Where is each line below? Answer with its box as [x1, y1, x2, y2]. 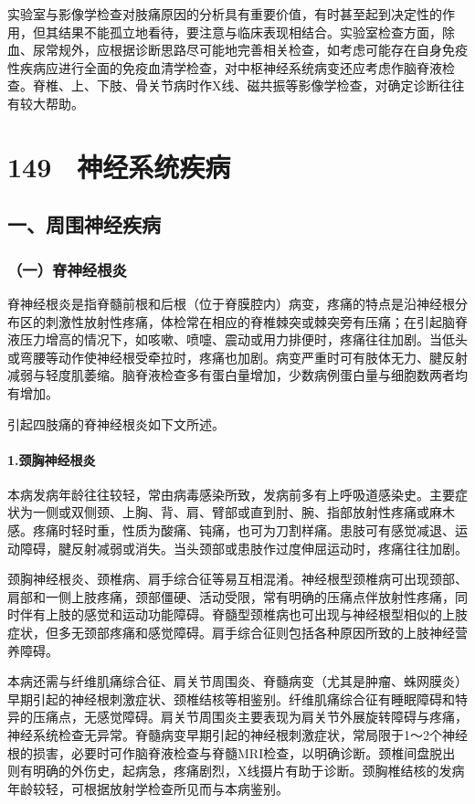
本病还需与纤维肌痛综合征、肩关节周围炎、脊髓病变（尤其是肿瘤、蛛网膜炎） [7, 672, 468, 691]
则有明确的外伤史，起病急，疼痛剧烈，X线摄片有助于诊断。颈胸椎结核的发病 [7, 761, 465, 780]
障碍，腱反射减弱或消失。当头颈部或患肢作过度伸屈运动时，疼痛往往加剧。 [19, 538, 468, 557]
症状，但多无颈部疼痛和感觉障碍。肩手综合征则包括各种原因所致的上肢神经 [7, 623, 455, 642]
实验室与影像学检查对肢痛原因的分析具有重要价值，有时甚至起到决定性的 [7, 5, 442, 23]
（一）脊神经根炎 [7, 258, 127, 280]
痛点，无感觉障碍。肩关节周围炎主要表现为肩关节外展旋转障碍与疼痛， [45, 707, 468, 726]
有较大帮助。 [7, 93, 84, 112]
